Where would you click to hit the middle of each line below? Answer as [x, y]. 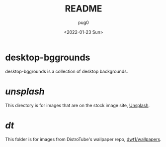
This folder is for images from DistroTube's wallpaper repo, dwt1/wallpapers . [83, 139]
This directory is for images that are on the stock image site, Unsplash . [78, 105]
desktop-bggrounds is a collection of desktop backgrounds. [67, 71]
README [83, 9]
